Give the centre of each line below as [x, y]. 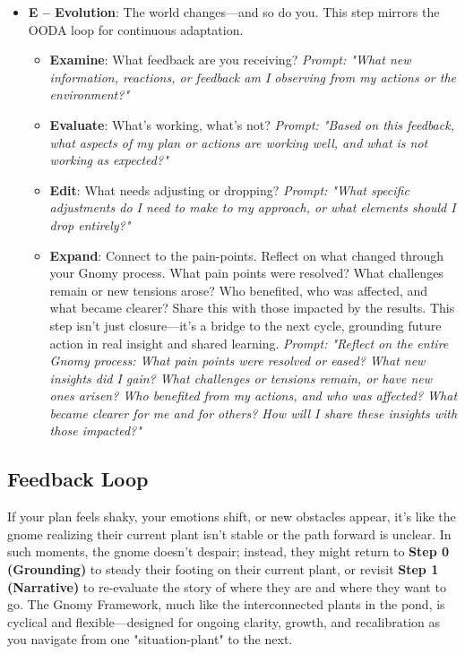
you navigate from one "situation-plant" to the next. [150, 639]
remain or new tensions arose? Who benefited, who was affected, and [239, 290]
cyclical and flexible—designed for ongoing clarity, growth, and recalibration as [224, 621]
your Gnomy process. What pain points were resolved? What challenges [246, 273]
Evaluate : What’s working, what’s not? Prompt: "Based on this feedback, [252, 124]
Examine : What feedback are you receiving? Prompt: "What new [230, 60]
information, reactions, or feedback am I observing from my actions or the [253, 77]
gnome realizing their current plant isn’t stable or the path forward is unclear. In [229, 534]
